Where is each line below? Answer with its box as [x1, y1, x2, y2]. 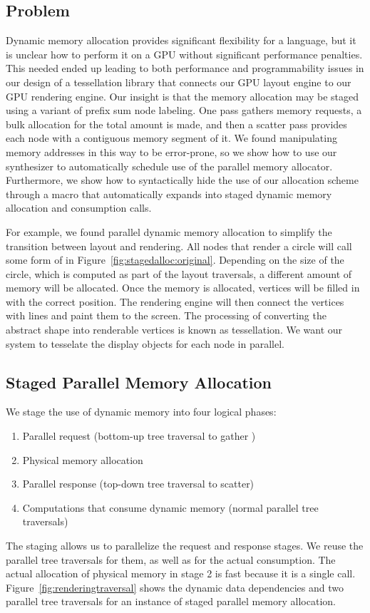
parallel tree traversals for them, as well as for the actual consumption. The [6, 552, 336, 567]
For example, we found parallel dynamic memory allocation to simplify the [6, 224, 332, 239]
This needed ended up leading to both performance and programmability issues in [6, 61, 364, 76]
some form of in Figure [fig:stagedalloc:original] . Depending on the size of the [6, 252, 344, 267]
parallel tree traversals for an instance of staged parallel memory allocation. [6, 594, 336, 609]
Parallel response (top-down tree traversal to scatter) [22, 476, 255, 491]
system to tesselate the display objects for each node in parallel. [6, 336, 284, 351]
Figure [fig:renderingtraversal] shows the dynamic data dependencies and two [6, 579, 344, 594]
